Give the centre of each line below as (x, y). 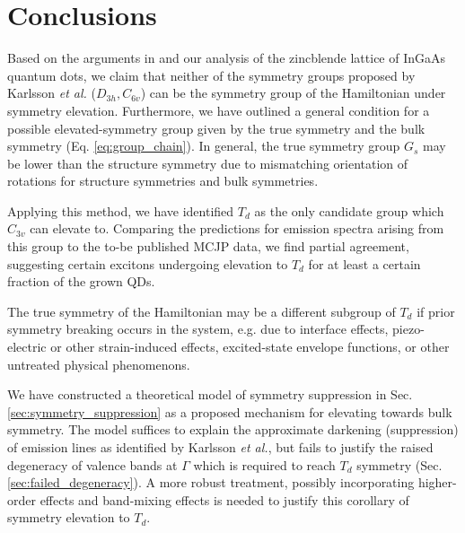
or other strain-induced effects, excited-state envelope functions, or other (250, 347)
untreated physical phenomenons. (99, 364)
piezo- (408, 329)
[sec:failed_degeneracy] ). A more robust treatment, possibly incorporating (211, 482)
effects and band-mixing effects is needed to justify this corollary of (224, 499)
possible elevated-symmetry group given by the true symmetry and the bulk (216, 128)
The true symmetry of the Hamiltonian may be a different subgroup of (202, 311)
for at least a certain (364, 263)
